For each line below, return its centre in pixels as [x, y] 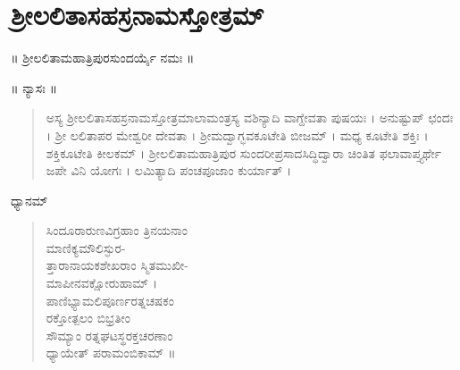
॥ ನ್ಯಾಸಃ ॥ [34, 87]
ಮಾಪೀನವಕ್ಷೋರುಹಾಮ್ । [102, 283]
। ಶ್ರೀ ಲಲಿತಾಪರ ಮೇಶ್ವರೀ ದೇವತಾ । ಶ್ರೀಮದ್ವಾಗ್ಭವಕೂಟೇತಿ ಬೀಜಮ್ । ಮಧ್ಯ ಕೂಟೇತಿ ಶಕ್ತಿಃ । [237, 135]
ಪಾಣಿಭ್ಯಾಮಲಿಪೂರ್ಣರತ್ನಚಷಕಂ [110, 300]
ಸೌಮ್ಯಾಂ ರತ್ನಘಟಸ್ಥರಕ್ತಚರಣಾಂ [109, 335]
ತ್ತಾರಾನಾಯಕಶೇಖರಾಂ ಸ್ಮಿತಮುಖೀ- [117, 265]
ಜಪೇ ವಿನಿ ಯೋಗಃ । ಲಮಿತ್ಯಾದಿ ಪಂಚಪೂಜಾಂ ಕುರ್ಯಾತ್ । [169, 170]
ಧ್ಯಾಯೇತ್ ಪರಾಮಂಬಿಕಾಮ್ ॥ [111, 353]
